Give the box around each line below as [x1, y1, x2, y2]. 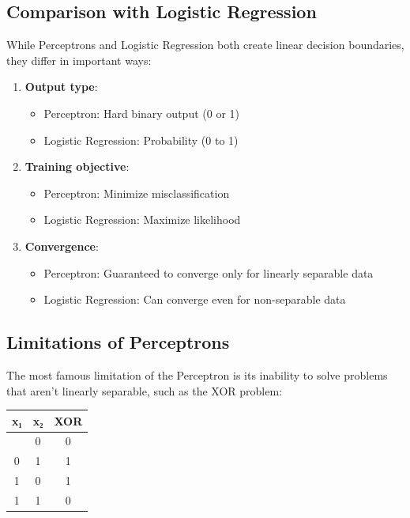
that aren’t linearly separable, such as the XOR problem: [6, 382, 283, 399]
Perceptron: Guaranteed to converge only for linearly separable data [43, 264, 374, 281]
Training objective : [24, 158, 130, 175]
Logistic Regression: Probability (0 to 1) [43, 131, 239, 148]
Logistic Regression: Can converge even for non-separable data [43, 291, 346, 308]
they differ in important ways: [6, 51, 152, 68]
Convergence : [24, 237, 99, 254]
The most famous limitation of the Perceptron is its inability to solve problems [6, 366, 388, 383]
